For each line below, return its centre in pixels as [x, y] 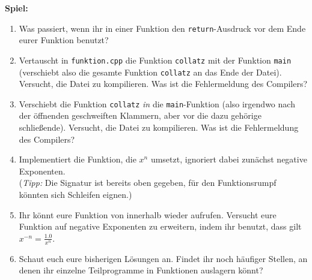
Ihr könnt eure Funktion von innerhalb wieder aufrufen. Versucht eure [148, 214]
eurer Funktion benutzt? [64, 40]
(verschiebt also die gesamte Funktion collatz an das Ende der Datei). [150, 72]
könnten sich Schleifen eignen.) [75, 194]
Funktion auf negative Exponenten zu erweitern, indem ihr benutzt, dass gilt [160, 226]
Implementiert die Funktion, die [78, 159]
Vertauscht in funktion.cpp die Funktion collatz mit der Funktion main [155, 60]
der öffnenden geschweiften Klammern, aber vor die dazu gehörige [140, 115]
